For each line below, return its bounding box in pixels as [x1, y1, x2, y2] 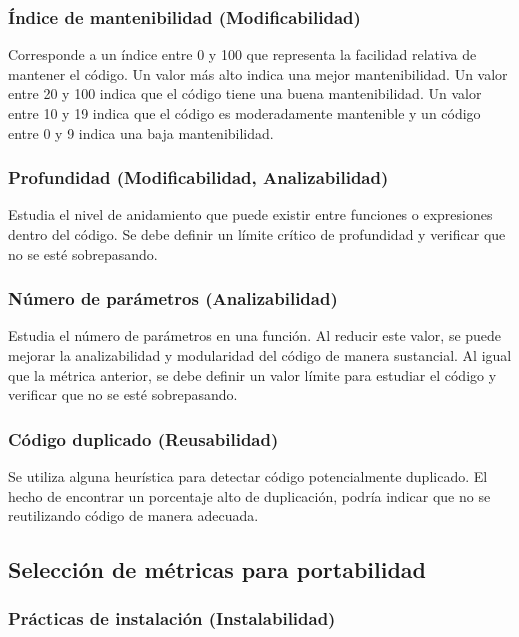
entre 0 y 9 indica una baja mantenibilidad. [8, 122, 274, 143]
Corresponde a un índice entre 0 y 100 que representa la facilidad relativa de [8, 44, 477, 65]
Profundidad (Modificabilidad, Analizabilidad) [8, 165, 389, 190]
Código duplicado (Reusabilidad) [8, 426, 279, 451]
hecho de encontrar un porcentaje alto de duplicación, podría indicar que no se [8, 485, 491, 506]
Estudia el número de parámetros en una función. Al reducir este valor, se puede [8, 325, 502, 346]
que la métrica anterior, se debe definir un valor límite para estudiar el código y [8, 364, 497, 385]
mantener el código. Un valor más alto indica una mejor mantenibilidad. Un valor [8, 63, 508, 84]
